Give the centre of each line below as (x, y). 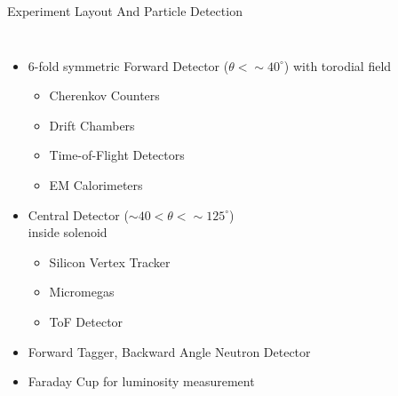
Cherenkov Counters (104, 95)
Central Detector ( (78, 214)
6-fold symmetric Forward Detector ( (128, 65)
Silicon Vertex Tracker (110, 261)
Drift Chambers (92, 125)
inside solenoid (68, 232)
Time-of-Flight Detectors (117, 155)
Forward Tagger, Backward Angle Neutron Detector (169, 351)
